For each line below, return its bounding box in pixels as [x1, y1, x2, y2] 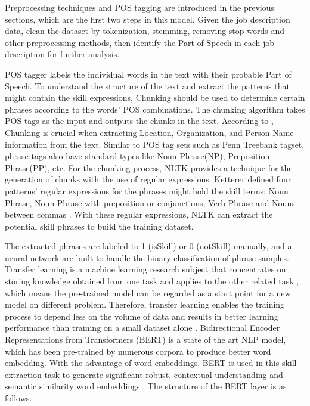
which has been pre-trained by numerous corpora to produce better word [5, 345, 271, 357]
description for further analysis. [5, 48, 120, 60]
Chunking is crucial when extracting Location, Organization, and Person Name [5, 126, 294, 138]
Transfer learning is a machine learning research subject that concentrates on [5, 263, 286, 275]
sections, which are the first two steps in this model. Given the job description [5, 13, 290, 25]
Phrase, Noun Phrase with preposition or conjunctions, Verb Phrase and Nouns [5, 196, 295, 209]
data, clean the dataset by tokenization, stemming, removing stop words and [5, 24, 284, 37]
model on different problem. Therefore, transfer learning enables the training [5, 298, 285, 311]
